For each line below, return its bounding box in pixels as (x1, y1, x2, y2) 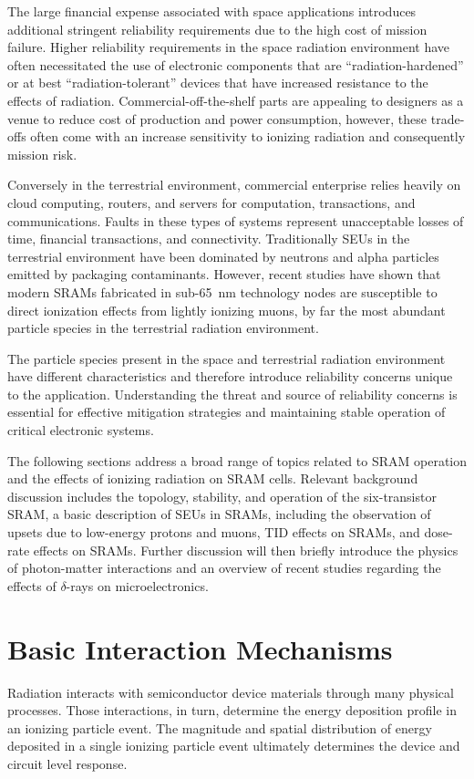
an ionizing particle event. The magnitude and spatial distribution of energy (7, 718, 432, 737)
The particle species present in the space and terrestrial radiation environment (7, 348, 446, 368)
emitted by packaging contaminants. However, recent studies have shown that (7, 265, 441, 284)
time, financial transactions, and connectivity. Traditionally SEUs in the (7, 229, 410, 248)
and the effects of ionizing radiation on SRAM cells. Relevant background (7, 469, 418, 488)
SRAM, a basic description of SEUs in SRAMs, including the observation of (7, 504, 431, 524)
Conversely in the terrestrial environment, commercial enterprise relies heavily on (7, 175, 461, 194)
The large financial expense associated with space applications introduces (7, 2, 417, 20)
